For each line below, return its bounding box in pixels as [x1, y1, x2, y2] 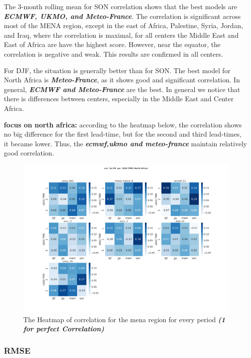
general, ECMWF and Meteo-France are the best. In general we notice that [4, 84, 240, 94]
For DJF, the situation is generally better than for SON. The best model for [4, 65, 231, 75]
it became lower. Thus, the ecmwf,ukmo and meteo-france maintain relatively [4, 138, 247, 148]
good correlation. [4, 148, 54, 158]
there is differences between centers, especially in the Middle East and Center [4, 93, 234, 104]
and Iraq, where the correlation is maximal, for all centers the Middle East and [4, 30, 239, 40]
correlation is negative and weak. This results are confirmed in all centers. [4, 48, 223, 59]
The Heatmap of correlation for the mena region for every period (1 [23, 314, 225, 324]
